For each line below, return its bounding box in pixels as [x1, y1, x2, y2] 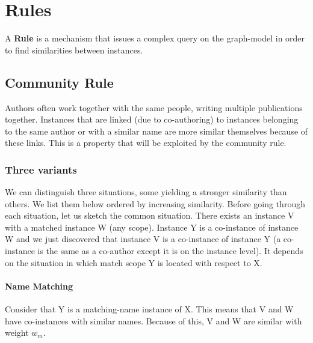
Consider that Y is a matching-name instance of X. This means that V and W [5, 303, 294, 315]
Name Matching [5, 279, 73, 292]
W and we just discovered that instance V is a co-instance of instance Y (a [5, 232, 281, 245]
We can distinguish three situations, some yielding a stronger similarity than [5, 186, 287, 198]
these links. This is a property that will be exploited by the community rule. [5, 136, 287, 149]
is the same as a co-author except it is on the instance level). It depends [37, 244, 303, 257]
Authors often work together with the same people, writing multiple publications [5, 101, 303, 114]
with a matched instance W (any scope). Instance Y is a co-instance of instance [5, 220, 299, 233]
